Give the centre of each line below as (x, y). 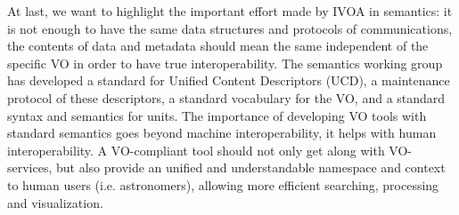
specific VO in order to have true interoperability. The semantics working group (225, 63)
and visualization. (55, 202)
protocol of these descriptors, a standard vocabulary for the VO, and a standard (226, 97)
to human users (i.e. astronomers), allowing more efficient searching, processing (223, 184)
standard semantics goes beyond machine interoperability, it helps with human (222, 133)
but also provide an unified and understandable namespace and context (251, 167)
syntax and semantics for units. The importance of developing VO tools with (217, 115)
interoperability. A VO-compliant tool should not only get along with (196, 150)
